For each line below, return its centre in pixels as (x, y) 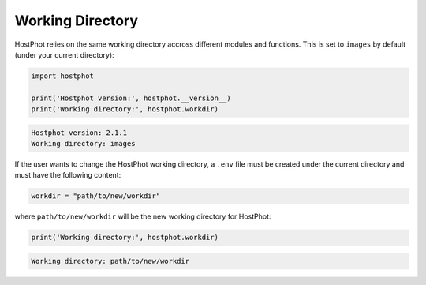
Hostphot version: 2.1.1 (79, 133)
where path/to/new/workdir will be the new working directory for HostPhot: (143, 216)
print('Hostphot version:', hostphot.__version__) (131, 98)
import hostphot (63, 76)
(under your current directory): (64, 54)
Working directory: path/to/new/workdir (110, 261)
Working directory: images (83, 144)
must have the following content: (68, 175)
